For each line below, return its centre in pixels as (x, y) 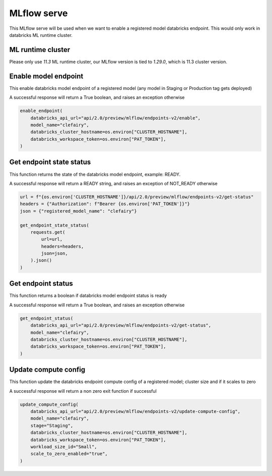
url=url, (52, 239)
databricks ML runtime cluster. (41, 35)
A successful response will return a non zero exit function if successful (83, 391)
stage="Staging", (52, 426)
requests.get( (48, 232)
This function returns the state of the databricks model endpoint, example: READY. (95, 174)
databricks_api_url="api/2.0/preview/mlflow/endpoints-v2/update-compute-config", (135, 411)
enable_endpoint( (41, 111)
